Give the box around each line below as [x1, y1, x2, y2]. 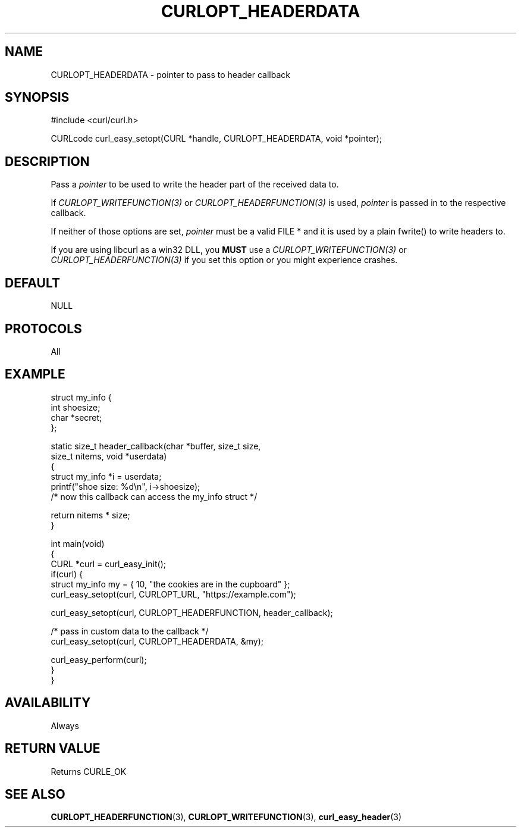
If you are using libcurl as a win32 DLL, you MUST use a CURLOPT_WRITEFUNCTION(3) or [51, 245, 407, 255]
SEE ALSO [5, 786, 65, 802]
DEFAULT [5, 275, 60, 290]
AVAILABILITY [5, 695, 91, 711]
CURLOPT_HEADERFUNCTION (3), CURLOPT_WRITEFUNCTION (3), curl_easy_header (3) [51, 812, 402, 822]
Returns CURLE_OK [51, 766, 127, 777]
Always [51, 720, 79, 731]
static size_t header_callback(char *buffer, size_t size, [51, 440, 261, 451]
